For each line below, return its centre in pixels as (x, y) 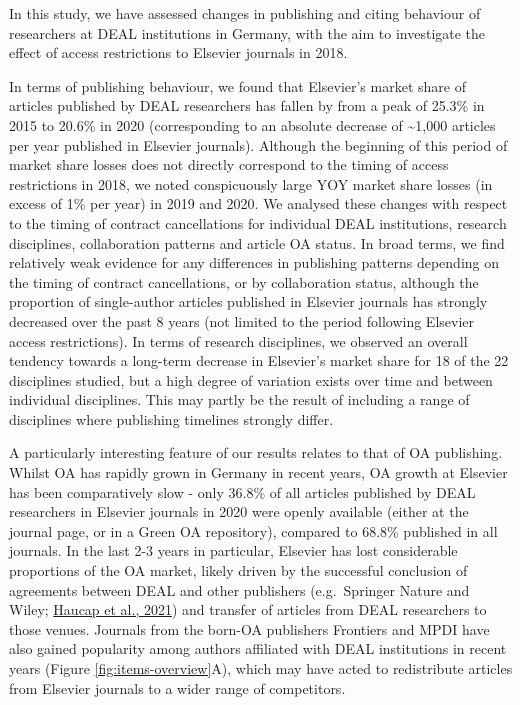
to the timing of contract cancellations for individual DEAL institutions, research (258, 222)
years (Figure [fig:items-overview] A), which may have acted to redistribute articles (261, 668)
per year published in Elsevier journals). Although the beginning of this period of (258, 144)
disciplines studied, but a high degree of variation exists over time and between (251, 379)
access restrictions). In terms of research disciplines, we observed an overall (238, 340)
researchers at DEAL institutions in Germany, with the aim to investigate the (247, 32)
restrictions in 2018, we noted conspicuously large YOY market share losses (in (251, 183)
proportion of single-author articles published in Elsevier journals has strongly (248, 301)
